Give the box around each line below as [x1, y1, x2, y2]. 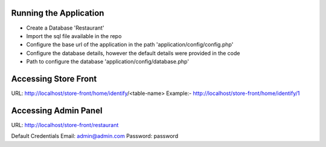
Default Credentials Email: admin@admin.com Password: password [11, 132, 178, 140]
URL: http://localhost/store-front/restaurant [11, 121, 119, 128]
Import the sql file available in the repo [26, 32, 122, 39]
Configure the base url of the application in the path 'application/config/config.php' [26, 41, 234, 48]
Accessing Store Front [11, 73, 97, 84]
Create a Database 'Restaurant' [26, 24, 104, 31]
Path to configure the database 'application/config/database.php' [26, 58, 190, 65]
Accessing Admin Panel [11, 105, 103, 116]
